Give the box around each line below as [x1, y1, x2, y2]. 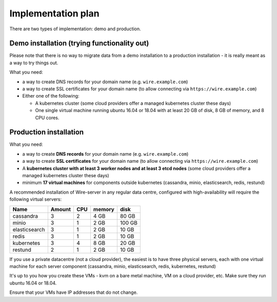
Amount [50, 205, 71, 213]
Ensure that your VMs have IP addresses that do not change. [9, 289, 138, 295]
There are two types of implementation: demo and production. [9, 26, 141, 32]
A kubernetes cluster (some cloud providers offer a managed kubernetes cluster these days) [35, 100, 231, 106]
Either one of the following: [22, 93, 80, 99]
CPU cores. [35, 115, 60, 121]
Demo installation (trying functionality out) [9, 39, 149, 48]
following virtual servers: [9, 196, 62, 202]
